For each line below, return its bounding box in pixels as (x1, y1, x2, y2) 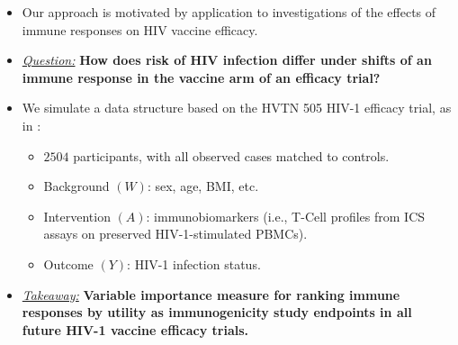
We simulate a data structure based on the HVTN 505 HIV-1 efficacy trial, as (22, 98, 452, 117)
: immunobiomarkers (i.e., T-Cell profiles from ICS (146, 206, 426, 225)
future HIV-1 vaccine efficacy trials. (22, 320, 249, 339)
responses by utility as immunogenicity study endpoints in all (22, 303, 412, 322)
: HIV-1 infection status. (127, 254, 261, 273)
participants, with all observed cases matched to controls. (73, 146, 390, 165)
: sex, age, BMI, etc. (147, 177, 259, 195)
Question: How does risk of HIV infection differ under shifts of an (22, 50, 432, 69)
